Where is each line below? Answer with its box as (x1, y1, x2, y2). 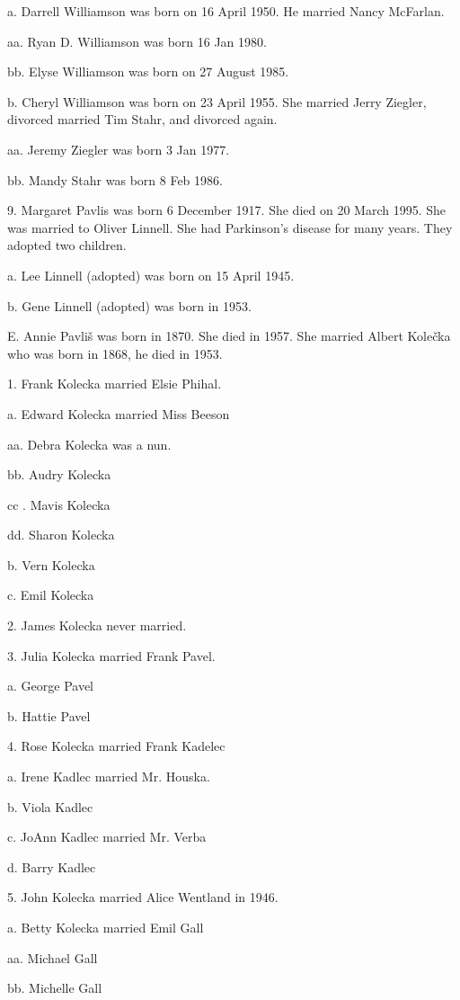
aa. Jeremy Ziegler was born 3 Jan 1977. (7, 139, 230, 158)
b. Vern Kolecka (7, 555, 95, 574)
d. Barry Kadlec (7, 857, 96, 876)
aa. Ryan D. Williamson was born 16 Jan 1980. (7, 31, 267, 50)
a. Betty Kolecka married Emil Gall (7, 918, 204, 936)
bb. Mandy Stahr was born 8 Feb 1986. (7, 170, 223, 189)
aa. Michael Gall (7, 948, 98, 967)
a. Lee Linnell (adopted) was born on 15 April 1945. (7, 265, 295, 284)
